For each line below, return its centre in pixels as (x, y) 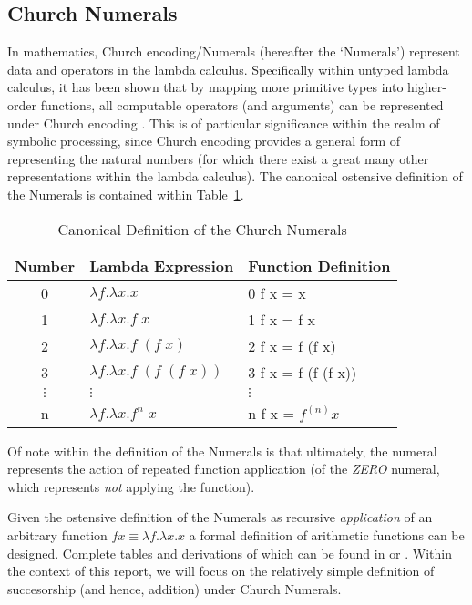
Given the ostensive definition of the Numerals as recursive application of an (220, 517)
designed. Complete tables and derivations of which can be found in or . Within (230, 553)
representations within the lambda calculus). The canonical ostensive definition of (235, 176)
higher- (427, 87)
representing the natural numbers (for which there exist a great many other (218, 158)
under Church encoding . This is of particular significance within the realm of (224, 123)
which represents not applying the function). (131, 486)
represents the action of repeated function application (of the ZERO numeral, (224, 469)
